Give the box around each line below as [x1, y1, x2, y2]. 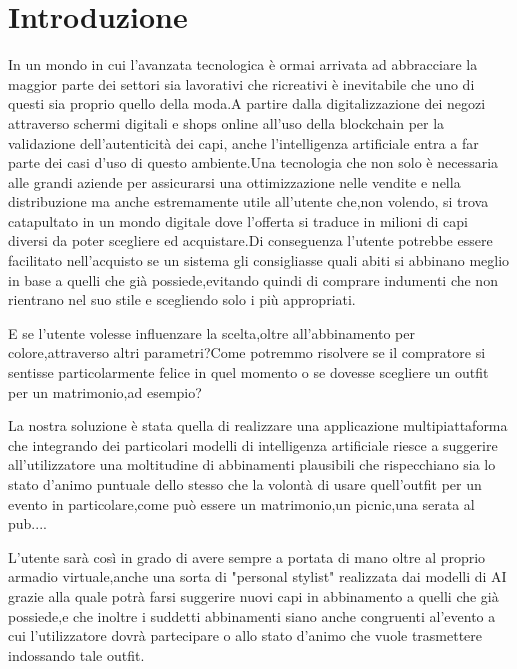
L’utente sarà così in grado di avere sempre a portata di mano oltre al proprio [8, 546, 486, 567]
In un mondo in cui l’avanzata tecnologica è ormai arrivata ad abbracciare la [8, 54, 478, 75]
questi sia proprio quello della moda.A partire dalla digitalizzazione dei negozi [8, 93, 486, 114]
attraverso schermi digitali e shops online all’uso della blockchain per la [8, 112, 445, 133]
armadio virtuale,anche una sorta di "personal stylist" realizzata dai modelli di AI [8, 566, 507, 587]
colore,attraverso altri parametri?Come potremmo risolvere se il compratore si [8, 342, 486, 363]
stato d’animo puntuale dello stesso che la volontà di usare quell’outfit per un [8, 474, 482, 494]
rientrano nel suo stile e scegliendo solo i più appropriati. [8, 289, 356, 310]
